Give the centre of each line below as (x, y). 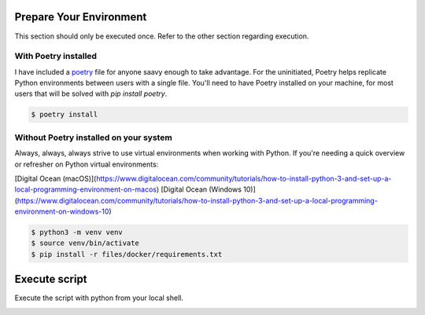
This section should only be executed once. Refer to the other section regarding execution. (162, 36)
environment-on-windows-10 (62, 211)
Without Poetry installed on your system (93, 137)
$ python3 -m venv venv (77, 233)
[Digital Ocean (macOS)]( (55, 178)
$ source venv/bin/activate (85, 243)
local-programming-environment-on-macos (86, 189)
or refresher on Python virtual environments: (87, 164)
